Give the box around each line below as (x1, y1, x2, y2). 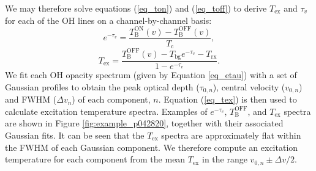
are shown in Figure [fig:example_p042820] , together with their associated (5, 117, 284, 129)
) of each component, (72, 93, 151, 106)
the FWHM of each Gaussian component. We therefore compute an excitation (5, 140, 298, 153)
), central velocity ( (213, 80, 285, 93)
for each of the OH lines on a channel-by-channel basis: (5, 13, 212, 26)
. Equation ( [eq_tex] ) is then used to (158, 93, 297, 106)
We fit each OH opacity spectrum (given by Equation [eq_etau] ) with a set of (5, 68, 297, 81)
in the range (201, 153, 247, 166)
